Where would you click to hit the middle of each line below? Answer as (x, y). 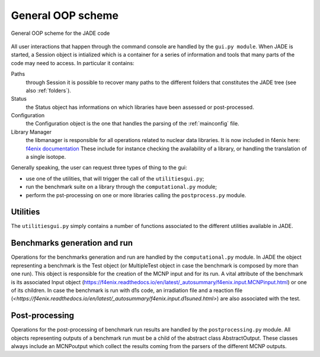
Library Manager (31, 132)
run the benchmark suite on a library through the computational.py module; (121, 187)
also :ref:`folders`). (48, 90)
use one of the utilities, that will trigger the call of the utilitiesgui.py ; (115, 178)
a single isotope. (46, 157)
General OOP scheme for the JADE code (60, 33)
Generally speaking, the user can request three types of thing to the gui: (99, 168)
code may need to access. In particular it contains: (73, 63)
